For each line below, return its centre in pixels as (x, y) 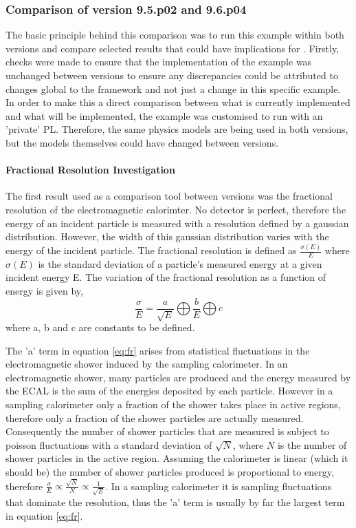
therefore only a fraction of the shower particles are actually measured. (155, 418)
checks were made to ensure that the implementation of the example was (159, 62)
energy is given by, (44, 291)
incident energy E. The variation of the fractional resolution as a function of (166, 277)
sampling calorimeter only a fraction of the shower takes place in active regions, (173, 404)
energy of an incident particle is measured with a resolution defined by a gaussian (177, 223)
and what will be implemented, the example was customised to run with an (164, 115)
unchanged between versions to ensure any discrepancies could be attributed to (172, 75)
